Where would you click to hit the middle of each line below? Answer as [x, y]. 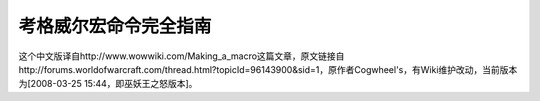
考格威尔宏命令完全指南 [115, 26]
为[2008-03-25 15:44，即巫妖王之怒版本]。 [108, 84]
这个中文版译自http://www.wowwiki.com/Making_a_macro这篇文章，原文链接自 [181, 56]
